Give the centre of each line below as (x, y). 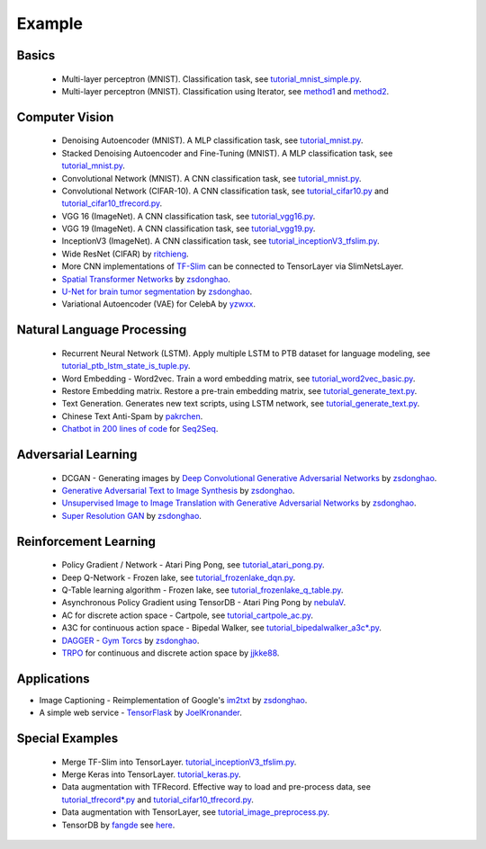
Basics (36, 55)
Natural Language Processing (102, 330)
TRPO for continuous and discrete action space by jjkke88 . (171, 653)
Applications (53, 679)
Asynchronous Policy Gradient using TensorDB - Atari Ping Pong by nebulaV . (204, 603)
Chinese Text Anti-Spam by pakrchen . (132, 416)
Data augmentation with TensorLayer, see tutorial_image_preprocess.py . (196, 812)
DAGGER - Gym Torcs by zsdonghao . (130, 640)
